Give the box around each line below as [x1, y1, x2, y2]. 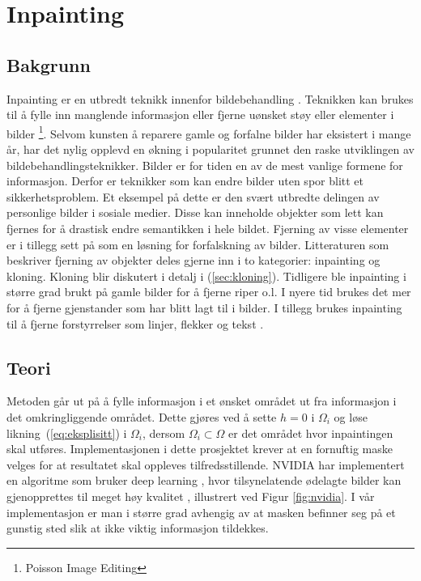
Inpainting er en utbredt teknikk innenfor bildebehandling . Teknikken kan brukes [6, 90, 414, 107]
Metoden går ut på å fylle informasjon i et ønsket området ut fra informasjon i [6, 392, 397, 409]
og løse [334, 408, 368, 425]
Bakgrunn [6, 52, 91, 77]
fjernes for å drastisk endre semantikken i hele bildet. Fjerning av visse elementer [6, 219, 409, 236]
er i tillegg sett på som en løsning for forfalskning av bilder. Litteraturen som [6, 235, 389, 252]
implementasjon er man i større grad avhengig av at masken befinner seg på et [6, 503, 396, 520]
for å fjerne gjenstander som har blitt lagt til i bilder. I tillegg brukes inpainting [6, 299, 402, 316]
